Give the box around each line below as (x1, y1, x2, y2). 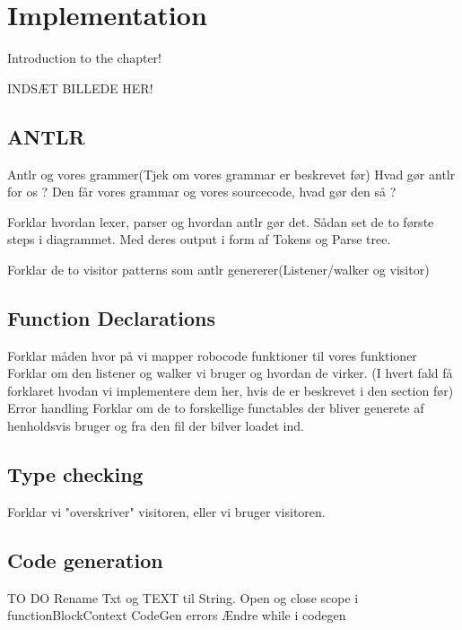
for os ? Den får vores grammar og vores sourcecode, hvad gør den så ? (7, 182, 397, 201)
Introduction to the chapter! (7, 48, 161, 67)
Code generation (7, 546, 163, 573)
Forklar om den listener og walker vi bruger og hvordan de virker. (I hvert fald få (7, 363, 453, 382)
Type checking (7, 460, 144, 488)
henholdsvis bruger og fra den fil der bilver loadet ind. (7, 416, 304, 435)
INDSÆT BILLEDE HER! (7, 78, 153, 97)
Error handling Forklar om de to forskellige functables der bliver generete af (7, 398, 424, 417)
